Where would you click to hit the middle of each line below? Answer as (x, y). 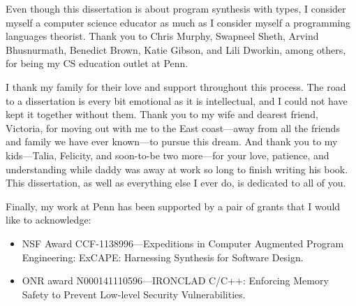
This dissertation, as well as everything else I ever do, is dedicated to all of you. (176, 183)
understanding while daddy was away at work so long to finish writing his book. (177, 169)
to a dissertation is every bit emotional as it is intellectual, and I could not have (177, 100)
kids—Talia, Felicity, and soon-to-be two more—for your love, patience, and (168, 155)
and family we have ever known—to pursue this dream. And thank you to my (172, 141)
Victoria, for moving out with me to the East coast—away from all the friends (173, 127)
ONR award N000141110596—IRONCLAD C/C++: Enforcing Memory (175, 280)
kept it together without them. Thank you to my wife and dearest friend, (162, 114)
